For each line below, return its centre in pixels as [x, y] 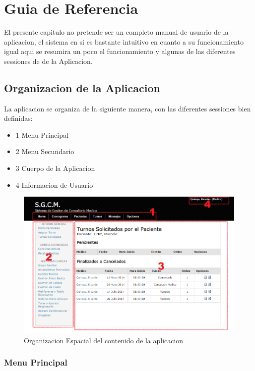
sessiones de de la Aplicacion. [48, 61]
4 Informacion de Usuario [54, 185]
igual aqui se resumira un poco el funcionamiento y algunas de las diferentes [120, 51]
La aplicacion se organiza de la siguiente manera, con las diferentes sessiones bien [127, 108]
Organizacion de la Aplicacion [82, 87]
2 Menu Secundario [45, 151]
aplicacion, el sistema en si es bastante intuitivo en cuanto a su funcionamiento [124, 41]
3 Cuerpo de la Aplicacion [55, 168]
